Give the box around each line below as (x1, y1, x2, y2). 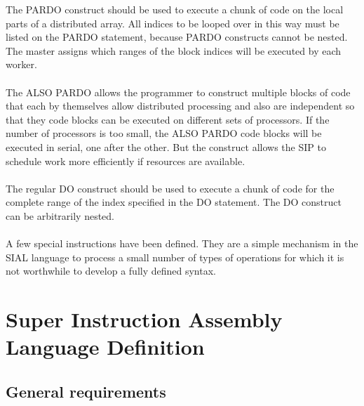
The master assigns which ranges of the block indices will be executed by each (6, 43, 342, 58)
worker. (6, 57, 37, 72)
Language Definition (6, 332, 205, 361)
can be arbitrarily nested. (6, 208, 114, 223)
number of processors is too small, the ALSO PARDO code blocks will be (6, 126, 322, 140)
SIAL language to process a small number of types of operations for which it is (6, 249, 344, 264)
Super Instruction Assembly (6, 305, 283, 334)
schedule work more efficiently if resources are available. (6, 153, 245, 168)
